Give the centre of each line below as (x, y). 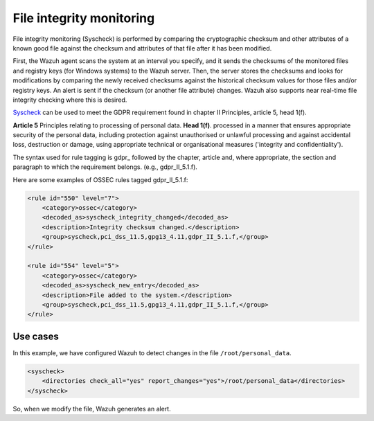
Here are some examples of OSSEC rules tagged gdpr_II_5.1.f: (100, 179)
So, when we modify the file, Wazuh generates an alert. (92, 409)
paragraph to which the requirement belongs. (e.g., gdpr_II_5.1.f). (105, 167)
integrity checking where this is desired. (70, 100)
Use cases (36, 336)
